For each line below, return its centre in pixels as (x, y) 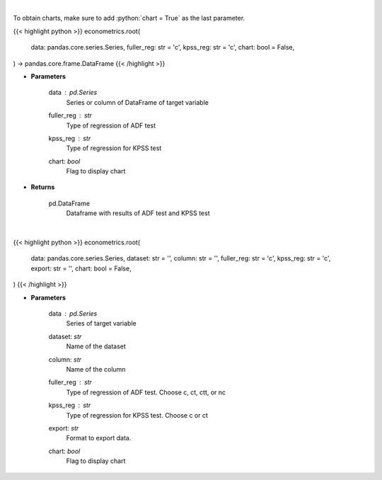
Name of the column (96, 369)
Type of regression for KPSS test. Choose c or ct (137, 415)
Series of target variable (102, 324)
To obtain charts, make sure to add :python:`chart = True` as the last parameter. (129, 18)
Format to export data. (99, 438)
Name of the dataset (96, 346)
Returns (43, 187)
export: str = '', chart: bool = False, (81, 268)
